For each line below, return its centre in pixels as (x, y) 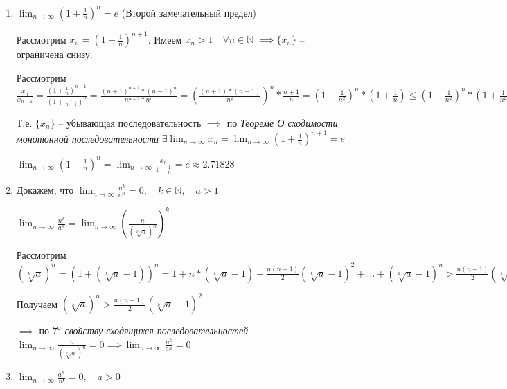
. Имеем (165, 39)
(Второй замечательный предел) (189, 12)
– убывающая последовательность (130, 122)
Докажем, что (45, 190)
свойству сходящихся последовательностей (157, 330)
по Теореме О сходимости (282, 122)
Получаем (37, 303)
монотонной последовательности (88, 138)
